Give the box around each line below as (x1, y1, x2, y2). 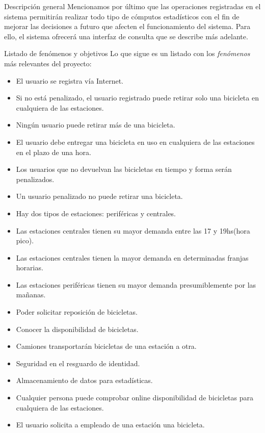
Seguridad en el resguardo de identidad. (16, 358, 140, 368)
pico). (16, 235, 34, 246)
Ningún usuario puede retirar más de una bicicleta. (16, 119, 175, 130)
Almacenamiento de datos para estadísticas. (16, 375, 153, 386)
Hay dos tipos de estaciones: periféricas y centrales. (16, 208, 176, 218)
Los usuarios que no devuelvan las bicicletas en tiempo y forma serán (16, 164, 232, 174)
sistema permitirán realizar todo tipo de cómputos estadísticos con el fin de (4, 11, 240, 21)
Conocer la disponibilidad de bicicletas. (16, 323, 139, 334)
